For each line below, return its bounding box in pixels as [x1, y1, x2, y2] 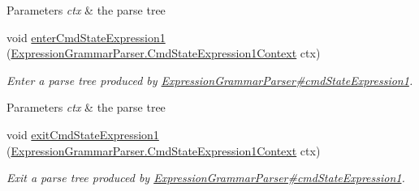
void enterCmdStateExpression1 [6, 28, 166, 45]
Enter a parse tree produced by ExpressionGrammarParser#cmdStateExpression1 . [6, 71, 413, 88]
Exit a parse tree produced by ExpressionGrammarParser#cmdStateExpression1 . [6, 169, 405, 186]
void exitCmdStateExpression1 [6, 125, 159, 142]
